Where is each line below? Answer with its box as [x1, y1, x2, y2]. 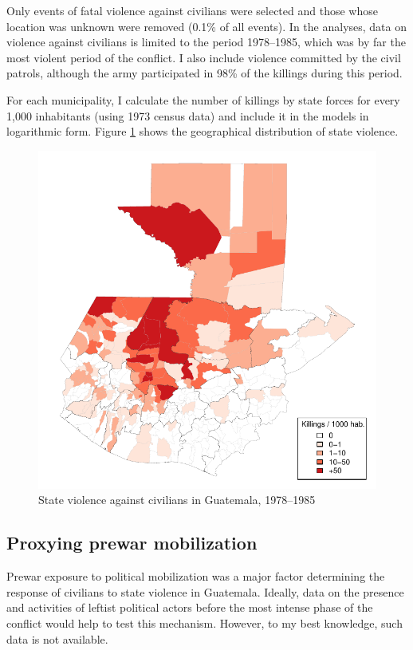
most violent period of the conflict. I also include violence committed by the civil [6, 49, 401, 65]
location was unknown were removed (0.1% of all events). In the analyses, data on [6, 18, 407, 34]
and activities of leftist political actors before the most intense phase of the [6, 599, 373, 616]
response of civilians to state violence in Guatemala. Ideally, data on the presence [6, 583, 404, 600]
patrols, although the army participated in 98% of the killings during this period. [6, 65, 403, 81]
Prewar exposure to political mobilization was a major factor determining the [6, 568, 385, 585]
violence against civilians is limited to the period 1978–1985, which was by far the [6, 33, 406, 50]
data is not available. [6, 630, 108, 647]
